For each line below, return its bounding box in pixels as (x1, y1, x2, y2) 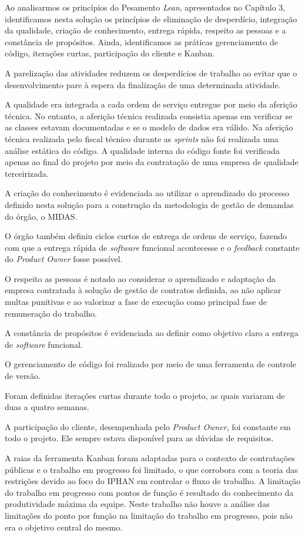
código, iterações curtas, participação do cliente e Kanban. (5, 47, 215, 59)
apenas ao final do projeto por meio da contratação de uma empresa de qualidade (5, 156, 299, 168)
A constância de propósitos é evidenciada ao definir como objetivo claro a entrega (5, 327, 299, 339)
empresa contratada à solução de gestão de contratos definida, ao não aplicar (5, 284, 281, 296)
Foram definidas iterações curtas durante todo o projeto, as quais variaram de (5, 389, 285, 401)
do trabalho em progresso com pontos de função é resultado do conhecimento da (5, 486, 294, 498)
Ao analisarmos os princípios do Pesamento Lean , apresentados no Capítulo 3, (5, 1, 286, 13)
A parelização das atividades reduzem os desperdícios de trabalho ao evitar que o (5, 66, 297, 79)
